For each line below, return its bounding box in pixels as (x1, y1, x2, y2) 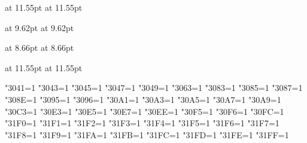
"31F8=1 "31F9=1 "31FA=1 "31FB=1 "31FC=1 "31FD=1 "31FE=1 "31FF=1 (5, 128, 289, 141)
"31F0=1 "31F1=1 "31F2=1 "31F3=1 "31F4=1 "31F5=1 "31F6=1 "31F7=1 (5, 117, 279, 129)
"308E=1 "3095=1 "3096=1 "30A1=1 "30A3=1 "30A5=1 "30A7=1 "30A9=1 (5, 93, 281, 105)
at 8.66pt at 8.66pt (5, 41, 74, 54)
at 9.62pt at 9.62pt (5, 21, 74, 34)
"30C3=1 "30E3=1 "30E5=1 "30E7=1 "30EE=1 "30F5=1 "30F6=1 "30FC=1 (5, 105, 284, 117)
